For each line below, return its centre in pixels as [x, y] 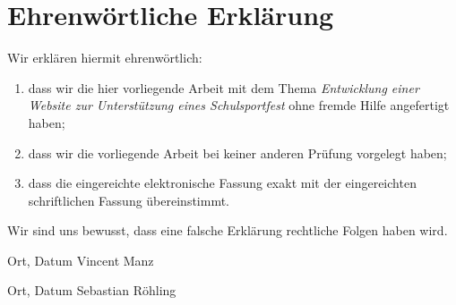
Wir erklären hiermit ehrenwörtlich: [105, 58]
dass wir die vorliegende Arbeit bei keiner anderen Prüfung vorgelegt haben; [237, 152]
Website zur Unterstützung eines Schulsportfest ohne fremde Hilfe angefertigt [239, 105]
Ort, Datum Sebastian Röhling [92, 290]
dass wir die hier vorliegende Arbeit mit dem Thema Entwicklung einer [224, 87]
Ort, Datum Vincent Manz [81, 260]
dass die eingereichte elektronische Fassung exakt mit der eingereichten [222, 183]
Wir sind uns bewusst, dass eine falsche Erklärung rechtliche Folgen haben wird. [228, 230]
